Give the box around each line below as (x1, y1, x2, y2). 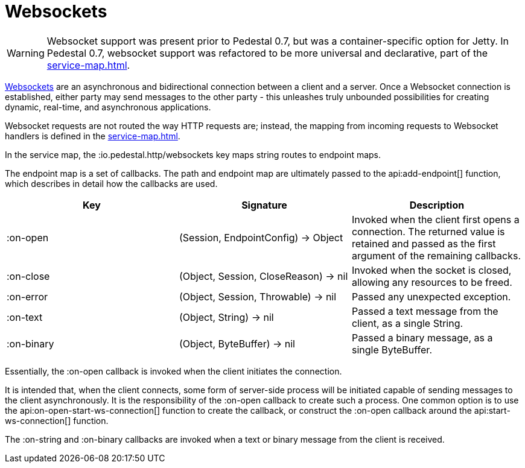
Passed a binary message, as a (351, 331, 493, 344)
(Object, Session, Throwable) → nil (179, 290, 337, 303)
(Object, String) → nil (179, 311, 274, 323)
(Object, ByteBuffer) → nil (179, 337, 295, 350)
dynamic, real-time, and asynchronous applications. (5, 101, 211, 112)
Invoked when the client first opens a (351, 213, 520, 226)
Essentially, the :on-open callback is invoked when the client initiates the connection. (5, 365, 342, 376)
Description (409, 198, 465, 211)
